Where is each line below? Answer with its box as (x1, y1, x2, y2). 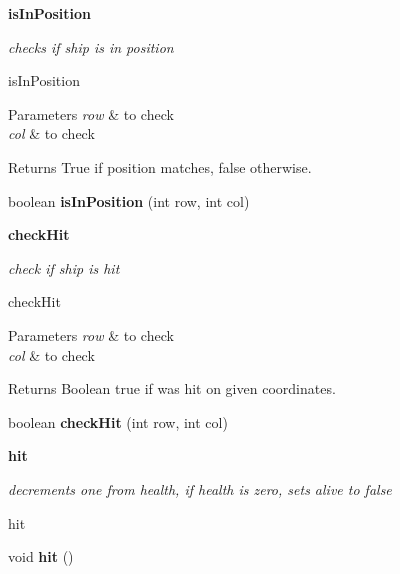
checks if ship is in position (8, 36, 174, 57)
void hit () (8, 546, 74, 567)
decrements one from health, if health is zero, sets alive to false (8, 478, 392, 499)
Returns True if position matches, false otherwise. (8, 156, 312, 177)
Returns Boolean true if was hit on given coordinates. (8, 378, 336, 399)
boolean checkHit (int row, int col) (8, 411, 228, 432)
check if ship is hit (8, 257, 120, 278)
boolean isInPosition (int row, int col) (8, 190, 250, 211)
